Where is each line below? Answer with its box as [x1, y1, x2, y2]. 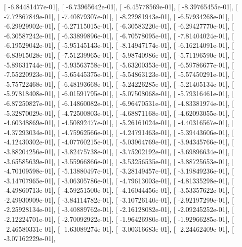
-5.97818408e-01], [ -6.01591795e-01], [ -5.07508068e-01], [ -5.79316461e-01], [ [4, 88, 234, 99]
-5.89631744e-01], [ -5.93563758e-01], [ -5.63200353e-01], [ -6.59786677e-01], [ [4, 59, 234, 70]
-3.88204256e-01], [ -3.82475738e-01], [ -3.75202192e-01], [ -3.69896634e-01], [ [4, 146, 234, 156]
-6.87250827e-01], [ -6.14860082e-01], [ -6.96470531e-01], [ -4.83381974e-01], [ [4, 98, 234, 108]
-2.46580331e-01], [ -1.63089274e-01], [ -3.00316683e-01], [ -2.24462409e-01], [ [4, 223, 234, 234]
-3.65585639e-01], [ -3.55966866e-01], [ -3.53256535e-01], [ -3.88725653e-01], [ [4, 156, 234, 166]
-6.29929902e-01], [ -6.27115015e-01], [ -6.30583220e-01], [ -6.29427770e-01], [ [4, 21, 234, 31]
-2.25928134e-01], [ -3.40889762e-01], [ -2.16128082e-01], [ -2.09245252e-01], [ [4, 204, 234, 214]
